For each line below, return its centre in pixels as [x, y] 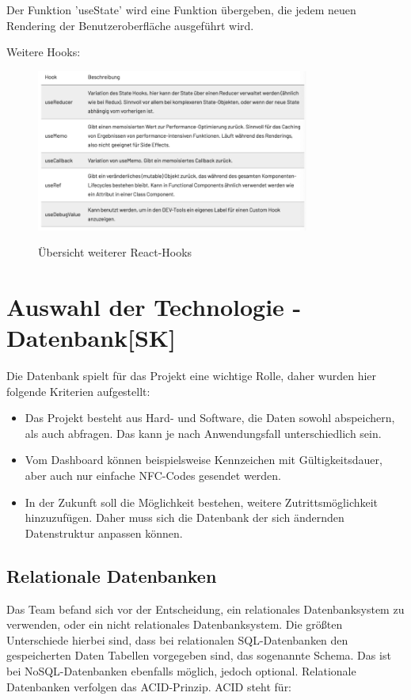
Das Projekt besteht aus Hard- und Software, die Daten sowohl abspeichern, [210, 418]
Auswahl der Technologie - [154, 306]
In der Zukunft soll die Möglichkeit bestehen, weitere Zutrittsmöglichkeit [202, 502]
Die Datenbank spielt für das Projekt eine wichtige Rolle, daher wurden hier [192, 376]
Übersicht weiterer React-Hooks [115, 252]
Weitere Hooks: [44, 52]
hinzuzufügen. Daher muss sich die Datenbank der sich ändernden [185, 517]
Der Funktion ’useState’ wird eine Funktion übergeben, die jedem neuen [181, 10]
